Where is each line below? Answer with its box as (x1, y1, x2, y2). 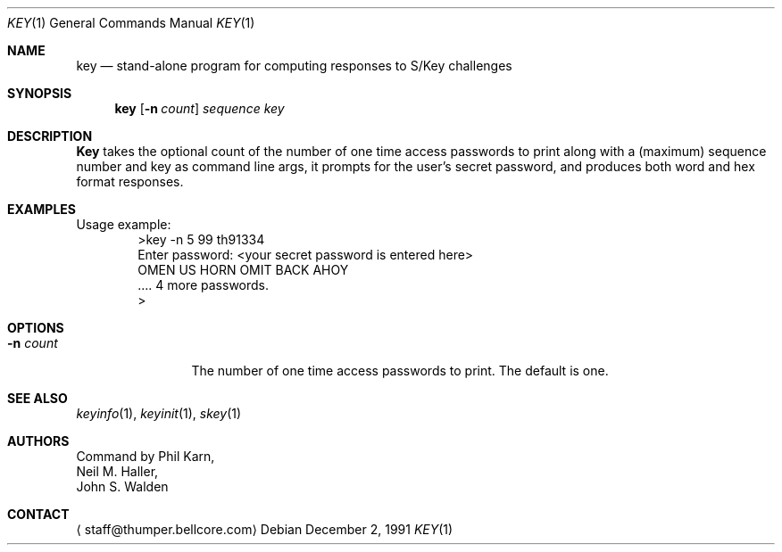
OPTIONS (7, 320, 64, 335)
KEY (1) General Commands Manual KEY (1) (7, 15, 255, 30)
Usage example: (76, 217, 171, 232)
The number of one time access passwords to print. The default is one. (191, 363, 609, 378)
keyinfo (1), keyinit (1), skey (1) (76, 406, 242, 421)
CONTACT (7, 507, 70, 522)
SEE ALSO (7, 391, 68, 406)
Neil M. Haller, (76, 464, 159, 479)
